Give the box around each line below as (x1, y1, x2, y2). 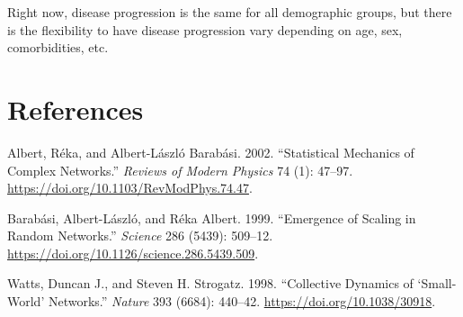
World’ (7, 292, 45, 311)
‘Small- (417, 274, 457, 293)
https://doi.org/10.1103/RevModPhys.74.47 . (7, 178, 253, 197)
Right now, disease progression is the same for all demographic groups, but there (7, 3, 452, 21)
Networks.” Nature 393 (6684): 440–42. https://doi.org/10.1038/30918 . (48, 292, 436, 311)
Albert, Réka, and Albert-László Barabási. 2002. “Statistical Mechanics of (7, 142, 414, 161)
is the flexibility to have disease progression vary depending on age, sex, (7, 20, 403, 39)
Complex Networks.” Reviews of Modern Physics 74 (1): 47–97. (7, 160, 353, 179)
